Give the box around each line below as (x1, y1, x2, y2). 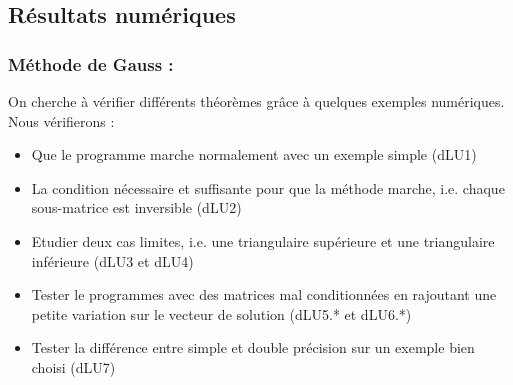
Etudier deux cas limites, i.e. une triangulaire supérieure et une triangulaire (31, 230, 495, 251)
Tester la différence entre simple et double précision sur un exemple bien (31, 337, 475, 358)
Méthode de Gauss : (8, 51, 174, 76)
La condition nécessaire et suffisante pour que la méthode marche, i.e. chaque (31, 177, 505, 198)
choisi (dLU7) (31, 356, 116, 377)
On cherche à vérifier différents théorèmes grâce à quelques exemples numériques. (8, 91, 505, 111)
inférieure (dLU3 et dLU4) (31, 250, 194, 271)
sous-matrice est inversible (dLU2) (31, 197, 242, 218)
